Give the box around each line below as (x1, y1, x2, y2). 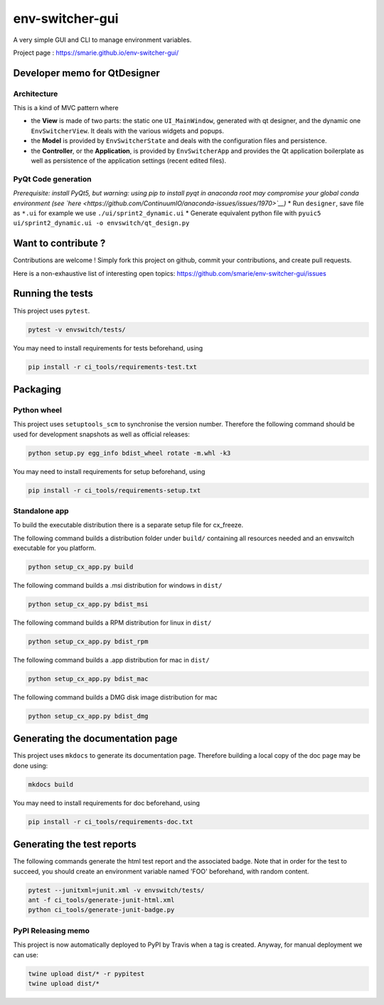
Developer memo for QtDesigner (13, 67, 160, 79)
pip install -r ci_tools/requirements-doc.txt (28, 817, 193, 826)
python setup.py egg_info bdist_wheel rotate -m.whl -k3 (28, 448, 231, 457)
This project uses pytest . (13, 306, 90, 315)
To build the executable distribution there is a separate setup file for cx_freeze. (13, 521, 244, 530)
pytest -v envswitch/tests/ (28, 326, 126, 333)
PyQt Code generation (13, 174, 92, 184)
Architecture (13, 89, 58, 99)
